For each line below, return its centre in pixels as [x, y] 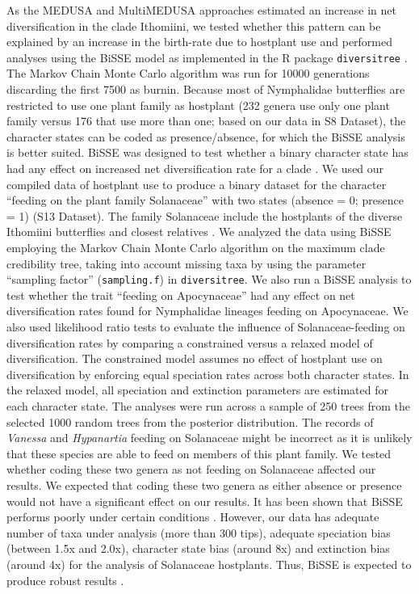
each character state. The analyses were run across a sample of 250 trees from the [209, 405]
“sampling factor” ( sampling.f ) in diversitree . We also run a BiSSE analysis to [209, 279]
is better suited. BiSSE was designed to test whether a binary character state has [207, 152]
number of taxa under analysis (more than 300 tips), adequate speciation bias [199, 532]
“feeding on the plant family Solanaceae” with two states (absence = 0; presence [205, 200]
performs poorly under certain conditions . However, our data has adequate [193, 517]
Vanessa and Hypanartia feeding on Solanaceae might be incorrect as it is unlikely [209, 438]
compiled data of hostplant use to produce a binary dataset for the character [197, 184]
